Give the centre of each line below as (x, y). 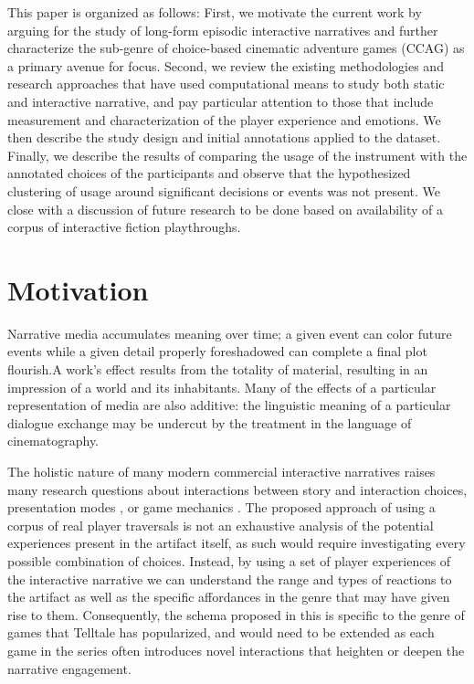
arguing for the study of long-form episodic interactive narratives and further (223, 30)
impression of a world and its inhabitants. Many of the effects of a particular (222, 387)
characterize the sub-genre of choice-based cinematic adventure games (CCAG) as (236, 48)
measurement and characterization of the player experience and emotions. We (224, 119)
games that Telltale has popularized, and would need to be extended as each (221, 632)
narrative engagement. (69, 668)
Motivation (78, 289)
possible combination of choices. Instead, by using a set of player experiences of (229, 560)
